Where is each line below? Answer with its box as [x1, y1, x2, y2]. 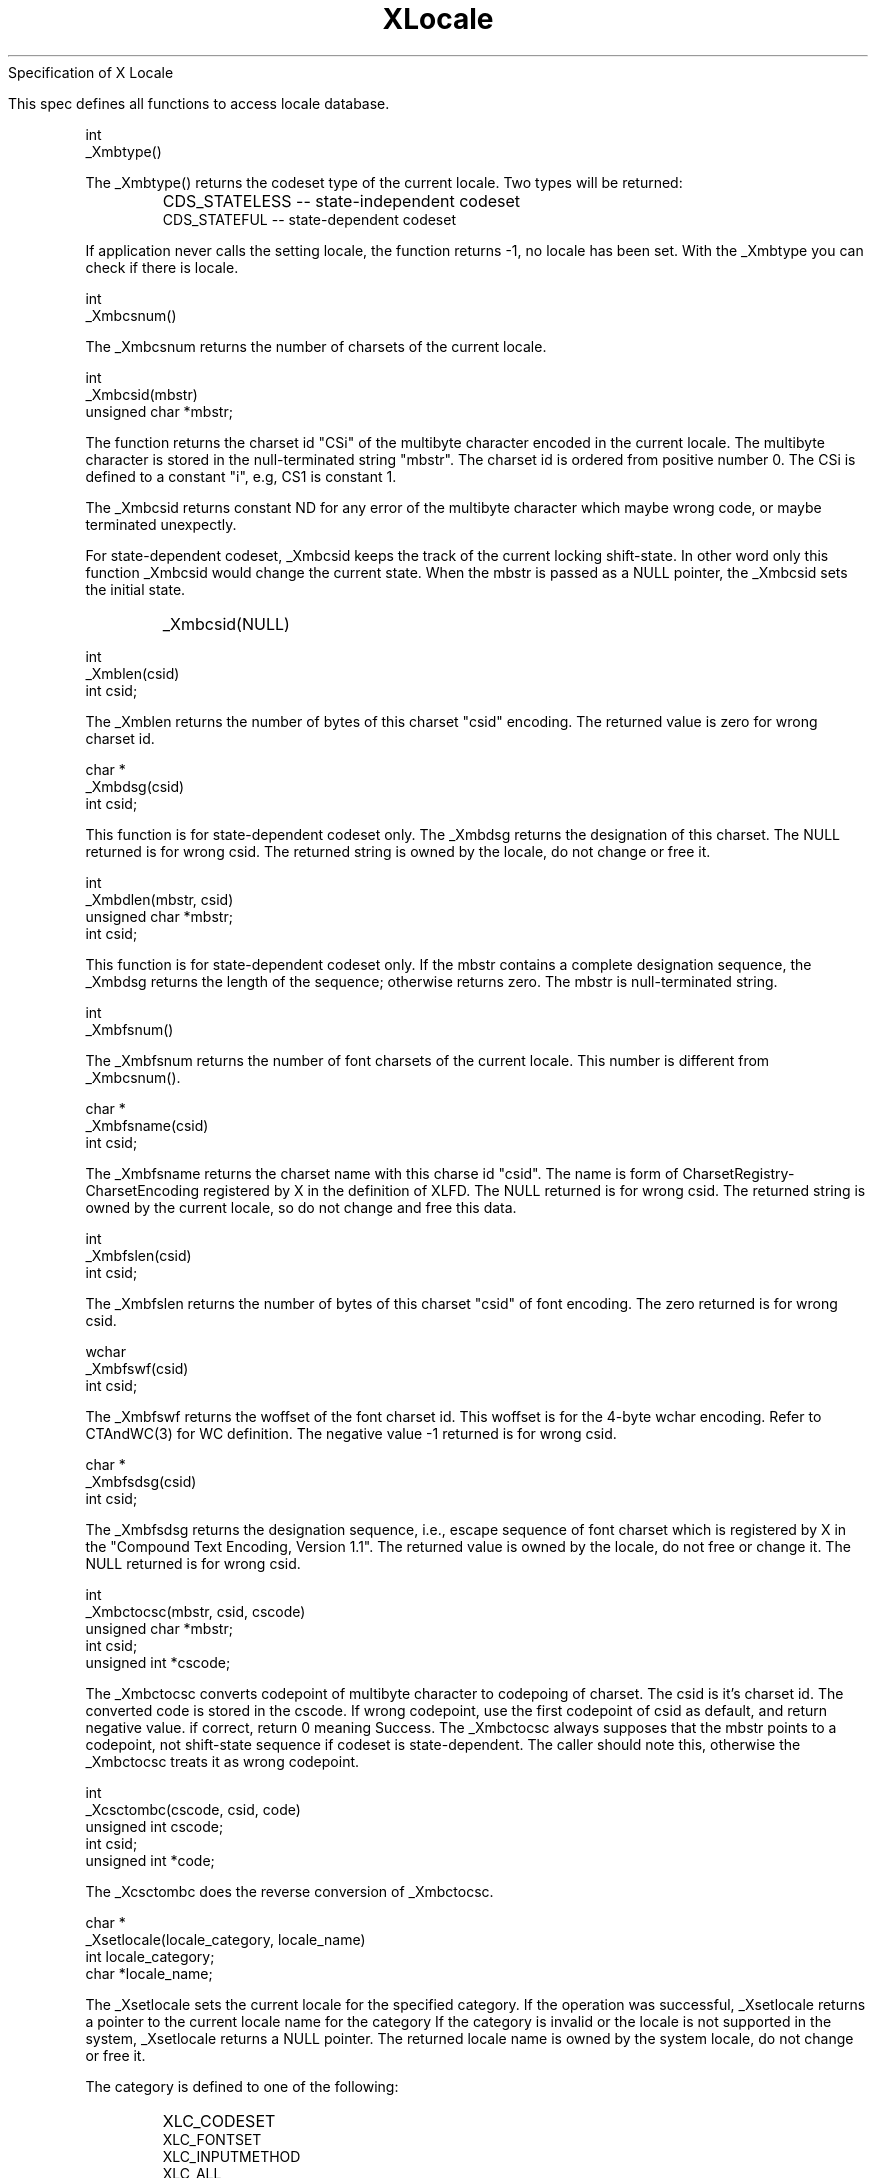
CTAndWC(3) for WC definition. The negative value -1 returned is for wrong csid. [85, 1424, 617, 1442]
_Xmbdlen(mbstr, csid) [85, 890, 234, 908]
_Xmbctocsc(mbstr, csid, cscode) [85, 1602, 306, 1620]
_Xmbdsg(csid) [85, 777, 185, 795]
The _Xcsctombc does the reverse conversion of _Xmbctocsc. [85, 1882, 494, 1900]
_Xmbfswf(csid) [85, 1359, 189, 1377]
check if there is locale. [85, 258, 239, 276]
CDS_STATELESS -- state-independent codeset [162, 190, 521, 211]
